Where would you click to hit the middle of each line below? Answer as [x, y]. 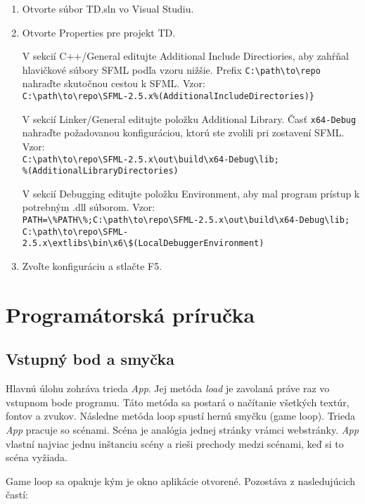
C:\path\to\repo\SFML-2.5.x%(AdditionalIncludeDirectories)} [168, 97]
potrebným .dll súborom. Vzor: [89, 207]
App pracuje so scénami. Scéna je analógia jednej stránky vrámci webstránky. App [182, 429]
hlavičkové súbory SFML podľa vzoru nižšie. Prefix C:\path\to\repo [171, 69]
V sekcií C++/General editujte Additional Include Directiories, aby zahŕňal [185, 56]
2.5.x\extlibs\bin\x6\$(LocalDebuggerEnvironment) [143, 244]
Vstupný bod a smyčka [90, 359]
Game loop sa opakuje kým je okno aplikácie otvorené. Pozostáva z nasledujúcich [181, 480]
